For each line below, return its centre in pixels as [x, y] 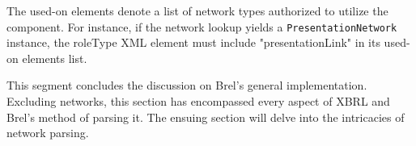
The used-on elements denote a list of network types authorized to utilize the [197, 10]
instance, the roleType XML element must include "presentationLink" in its [193, 42]
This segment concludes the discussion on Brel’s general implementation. [187, 85]
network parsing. [48, 133]
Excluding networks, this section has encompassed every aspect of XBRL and [198, 101]
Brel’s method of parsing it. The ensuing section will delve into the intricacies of [206, 117]
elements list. [55, 58]
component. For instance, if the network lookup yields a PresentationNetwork [202, 26]
